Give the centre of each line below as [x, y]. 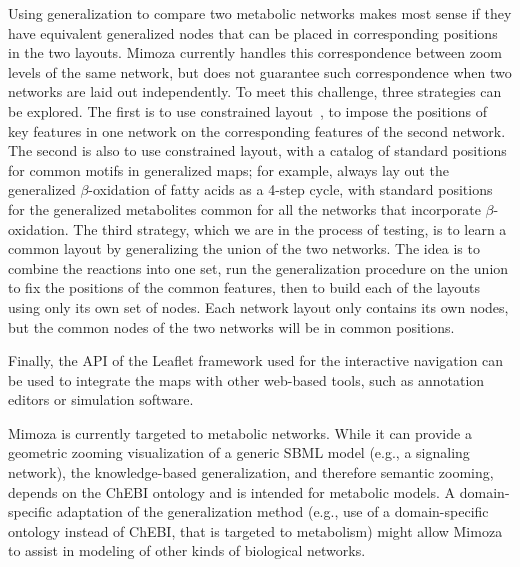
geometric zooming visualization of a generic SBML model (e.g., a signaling [239, 452]
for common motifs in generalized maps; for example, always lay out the [228, 169]
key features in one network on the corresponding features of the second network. [257, 130]
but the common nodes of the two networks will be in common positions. [231, 326]
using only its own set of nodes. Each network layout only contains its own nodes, [258, 306]
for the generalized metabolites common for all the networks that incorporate [244, 208]
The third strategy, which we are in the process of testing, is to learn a [290, 228]
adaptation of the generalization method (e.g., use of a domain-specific [272, 511]
